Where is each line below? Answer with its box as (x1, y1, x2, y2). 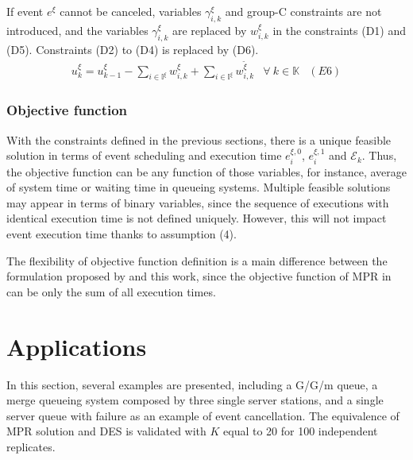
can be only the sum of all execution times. (6, 283, 216, 300)
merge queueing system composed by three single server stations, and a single (6, 392, 384, 408)
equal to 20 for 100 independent (223, 423, 378, 439)
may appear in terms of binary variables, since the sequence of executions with (6, 194, 389, 211)
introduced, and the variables (6, 21, 149, 38)
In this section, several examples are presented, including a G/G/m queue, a (6, 376, 378, 392)
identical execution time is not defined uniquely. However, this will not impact (6, 210, 387, 226)
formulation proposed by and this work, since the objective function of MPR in (6, 268, 392, 284)
